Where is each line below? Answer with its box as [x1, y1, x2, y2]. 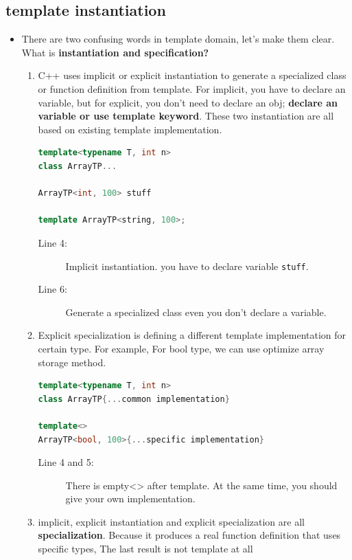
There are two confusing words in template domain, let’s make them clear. [21, 32, 335, 46]
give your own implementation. [65, 491, 196, 506]
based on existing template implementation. [38, 122, 222, 136]
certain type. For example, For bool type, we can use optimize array [38, 341, 325, 355]
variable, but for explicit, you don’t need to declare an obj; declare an [38, 95, 338, 109]
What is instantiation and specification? [21, 45, 209, 59]
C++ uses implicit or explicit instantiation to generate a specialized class [38, 68, 347, 82]
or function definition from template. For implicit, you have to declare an [38, 81, 346, 96]
